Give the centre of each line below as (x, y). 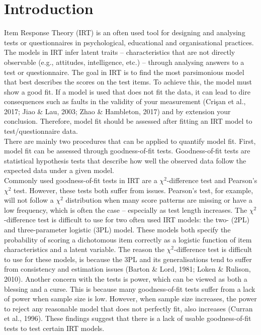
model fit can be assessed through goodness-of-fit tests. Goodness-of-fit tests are (127, 151)
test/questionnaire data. (41, 131)
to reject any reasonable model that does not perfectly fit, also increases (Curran (128, 308)
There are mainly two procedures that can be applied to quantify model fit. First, (130, 141)
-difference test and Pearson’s (212, 180)
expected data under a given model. (59, 170)
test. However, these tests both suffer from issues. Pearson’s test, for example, (134, 190)
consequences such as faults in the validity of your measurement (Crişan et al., (125, 101)
